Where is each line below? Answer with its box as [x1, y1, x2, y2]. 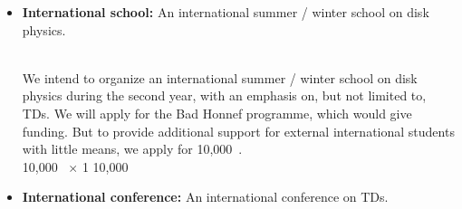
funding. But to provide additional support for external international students [22, 121, 455, 140]
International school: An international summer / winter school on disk [22, 3, 429, 21]
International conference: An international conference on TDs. [22, 187, 389, 206]
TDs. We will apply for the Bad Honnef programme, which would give [22, 103, 412, 122]
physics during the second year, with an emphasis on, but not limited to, [22, 86, 427, 105]
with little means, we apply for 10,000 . [22, 139, 243, 158]
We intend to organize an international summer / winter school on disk [22, 68, 418, 87]
